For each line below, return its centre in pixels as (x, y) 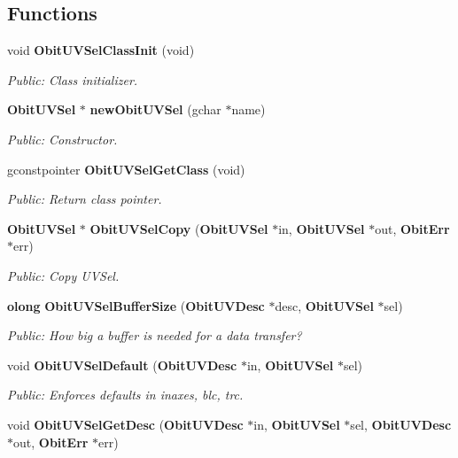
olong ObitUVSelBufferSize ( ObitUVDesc (136, 305)
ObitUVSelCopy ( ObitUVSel (179, 228)
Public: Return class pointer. (85, 199)
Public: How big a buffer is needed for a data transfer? (155, 335)
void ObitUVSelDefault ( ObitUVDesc (122, 365)
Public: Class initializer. (73, 79)
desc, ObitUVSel (324, 305)
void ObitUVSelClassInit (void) (101, 50)
